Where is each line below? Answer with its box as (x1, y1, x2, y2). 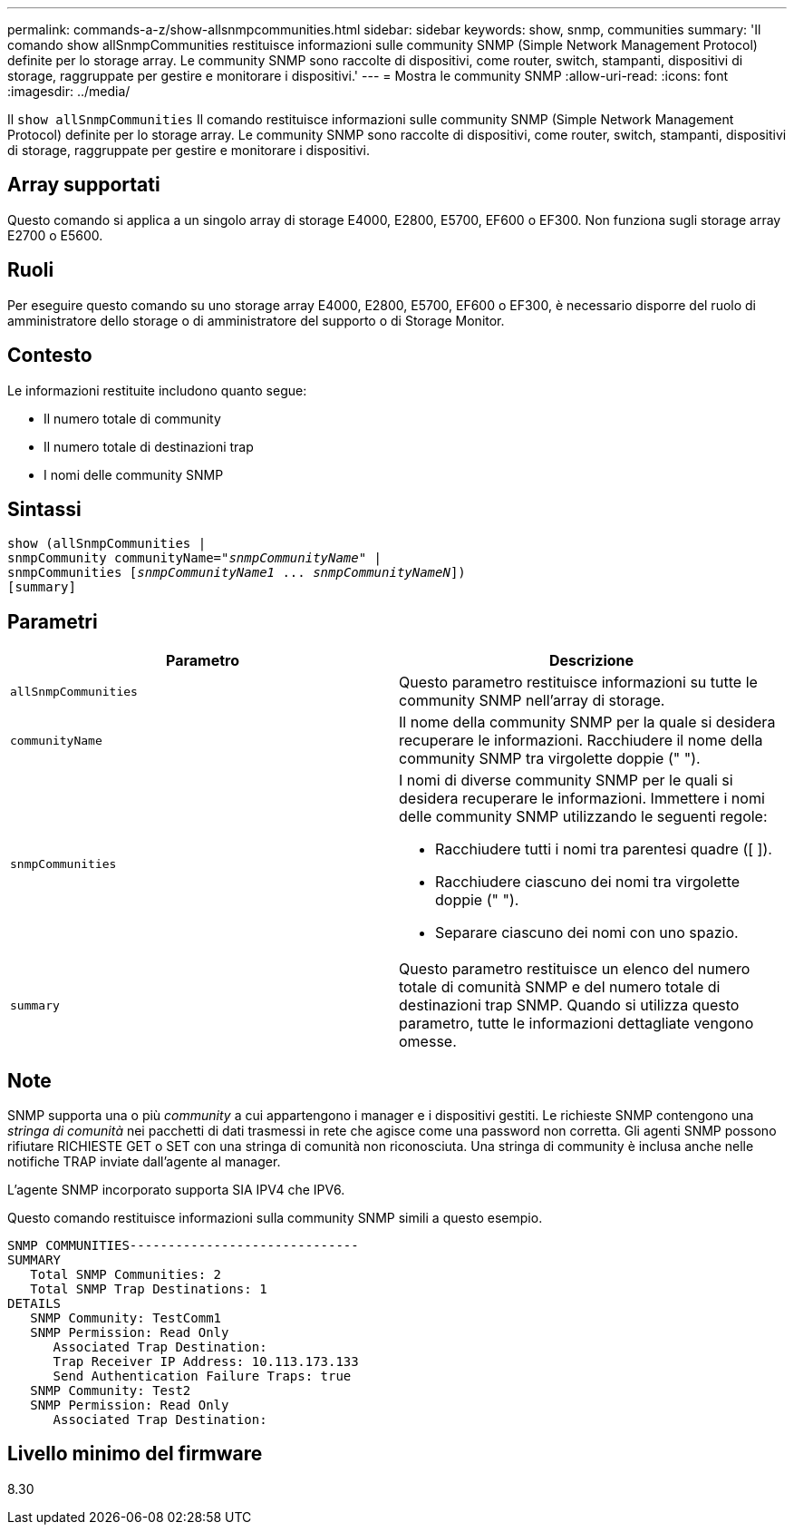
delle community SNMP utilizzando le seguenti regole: (399, 807, 768, 826)
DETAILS (7, 1296, 62, 1312)
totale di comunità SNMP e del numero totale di (399, 978, 721, 997)
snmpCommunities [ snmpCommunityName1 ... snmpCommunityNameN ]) (7, 565, 466, 581)
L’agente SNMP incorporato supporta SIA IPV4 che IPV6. (7, 1182, 345, 1198)
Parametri (7, 610, 98, 633)
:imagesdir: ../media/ (7, 83, 131, 99)
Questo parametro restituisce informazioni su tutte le (399, 673, 758, 692)
